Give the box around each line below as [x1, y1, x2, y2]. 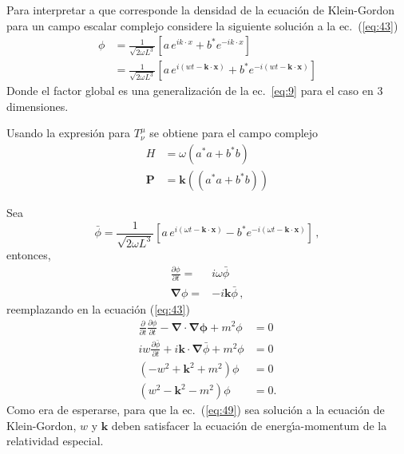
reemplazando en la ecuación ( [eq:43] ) [6, 300, 190, 317]
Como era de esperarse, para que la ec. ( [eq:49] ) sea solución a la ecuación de [6, 401, 385, 418]
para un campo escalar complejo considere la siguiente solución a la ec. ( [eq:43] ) [6, 17, 398, 34]
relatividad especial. [6, 432, 104, 449]
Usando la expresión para [6, 124, 131, 141]
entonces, [6, 247, 51, 263]
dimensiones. [6, 97, 69, 114]
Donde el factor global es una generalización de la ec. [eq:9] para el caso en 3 [6, 82, 383, 99]
